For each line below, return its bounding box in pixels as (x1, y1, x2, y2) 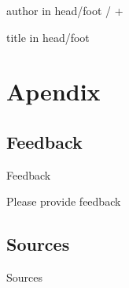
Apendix (6, 75, 101, 108)
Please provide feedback (6, 193, 121, 210)
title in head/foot (6, 28, 90, 45)
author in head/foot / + (6, 2, 123, 18)
